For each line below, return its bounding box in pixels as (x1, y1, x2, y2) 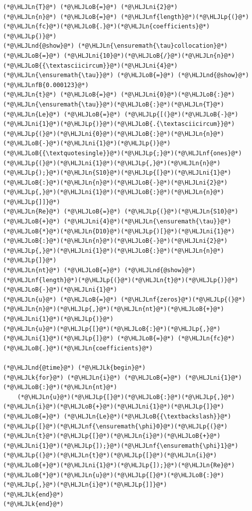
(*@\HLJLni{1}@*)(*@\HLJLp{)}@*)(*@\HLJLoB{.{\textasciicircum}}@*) (3, 120, 235, 128)
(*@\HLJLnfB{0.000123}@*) (3, 81, 89, 89)
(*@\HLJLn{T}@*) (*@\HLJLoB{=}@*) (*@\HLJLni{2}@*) (3, 3, 178, 10)
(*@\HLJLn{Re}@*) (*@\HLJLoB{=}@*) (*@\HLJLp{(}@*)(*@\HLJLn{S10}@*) (3, 208, 239, 215)
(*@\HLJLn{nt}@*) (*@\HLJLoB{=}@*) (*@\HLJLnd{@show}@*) (3, 267, 196, 274)
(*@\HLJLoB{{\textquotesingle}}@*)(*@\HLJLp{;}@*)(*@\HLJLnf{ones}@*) (3, 149, 242, 157)
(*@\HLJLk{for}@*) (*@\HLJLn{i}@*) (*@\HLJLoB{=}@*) (3, 374, 181, 381)
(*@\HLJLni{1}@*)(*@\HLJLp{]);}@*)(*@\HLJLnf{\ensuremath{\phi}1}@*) (3, 442, 239, 449)
